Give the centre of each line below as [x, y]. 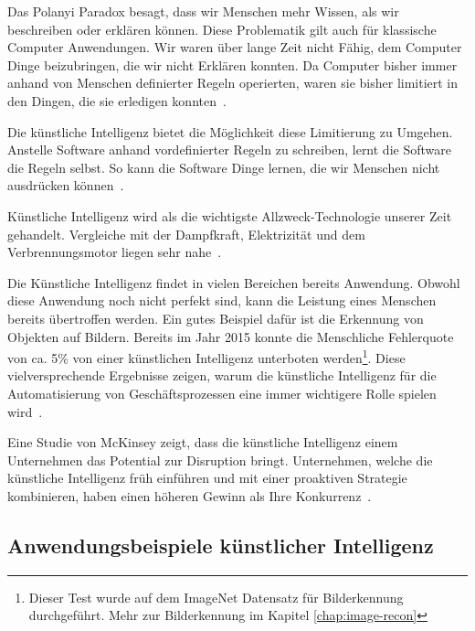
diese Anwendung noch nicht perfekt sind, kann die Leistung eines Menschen [222, 300]
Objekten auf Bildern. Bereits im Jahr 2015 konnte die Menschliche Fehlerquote [231, 336]
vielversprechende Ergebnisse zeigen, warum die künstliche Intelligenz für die [222, 375]
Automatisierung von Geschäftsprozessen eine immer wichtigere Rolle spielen [222, 393]
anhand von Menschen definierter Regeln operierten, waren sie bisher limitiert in [233, 83]
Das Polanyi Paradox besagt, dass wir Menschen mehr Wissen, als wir [203, 11]
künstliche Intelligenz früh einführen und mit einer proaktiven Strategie [207, 478]
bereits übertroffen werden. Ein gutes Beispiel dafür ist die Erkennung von [216, 318]
